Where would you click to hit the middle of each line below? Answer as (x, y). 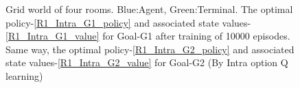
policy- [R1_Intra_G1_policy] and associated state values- (128, 22)
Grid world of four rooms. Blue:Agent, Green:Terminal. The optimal (149, 9)
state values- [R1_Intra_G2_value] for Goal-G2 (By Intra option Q (147, 62)
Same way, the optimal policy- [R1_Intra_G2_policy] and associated (150, 49)
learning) (24, 75)
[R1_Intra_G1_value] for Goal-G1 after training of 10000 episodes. (148, 36)
